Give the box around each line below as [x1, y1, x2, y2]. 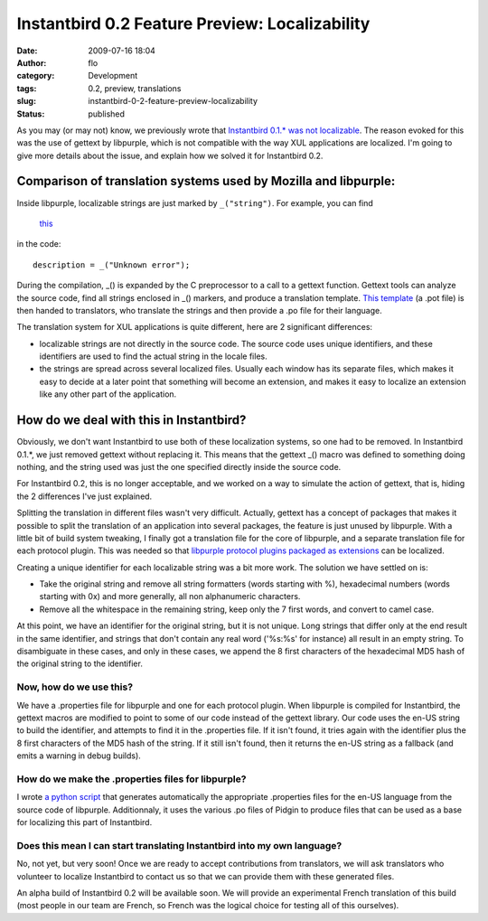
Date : [16, 45, 38, 56]
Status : [16, 108, 45, 119]
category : [16, 70, 55, 81]
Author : [16, 57, 47, 68]
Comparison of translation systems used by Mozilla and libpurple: [16, 174, 396, 189]
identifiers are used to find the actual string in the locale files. [39, 351, 267, 362]
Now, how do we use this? [16, 681, 134, 693]
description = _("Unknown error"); [33, 259, 191, 270]
